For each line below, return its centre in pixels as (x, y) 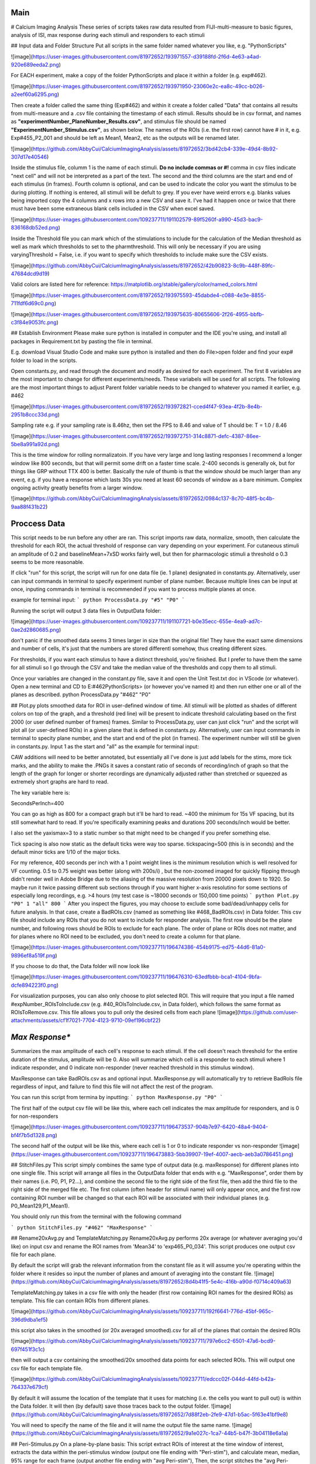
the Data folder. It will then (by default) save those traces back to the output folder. (110, 1406)
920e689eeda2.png (35, 65)
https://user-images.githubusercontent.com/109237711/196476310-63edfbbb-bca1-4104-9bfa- (147, 977)
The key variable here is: (40, 792)
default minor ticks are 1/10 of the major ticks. (66, 852)
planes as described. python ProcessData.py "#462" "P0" (81, 695)
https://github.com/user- (269, 1013)
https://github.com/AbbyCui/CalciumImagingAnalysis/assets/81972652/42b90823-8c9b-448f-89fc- (154, 265)
